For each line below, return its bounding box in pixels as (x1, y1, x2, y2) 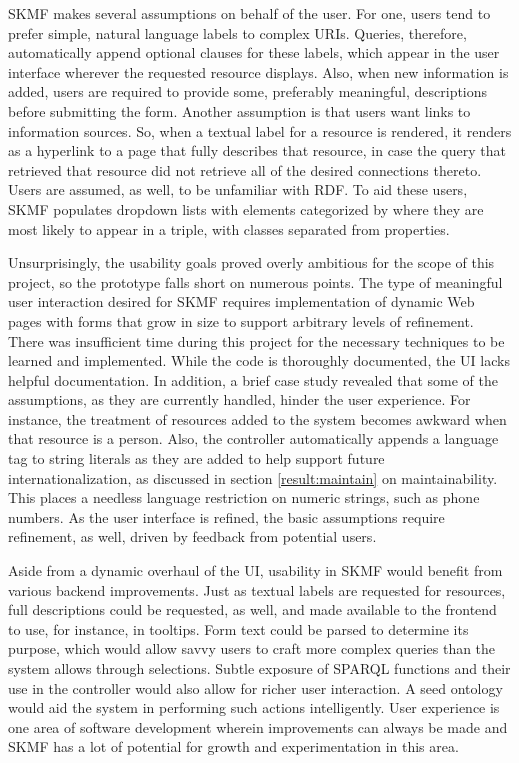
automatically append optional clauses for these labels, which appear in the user (8, 42, 500, 63)
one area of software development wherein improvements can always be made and (8, 716, 508, 737)
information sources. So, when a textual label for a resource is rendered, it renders (8, 120, 512, 141)
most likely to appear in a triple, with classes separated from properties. (8, 218, 450, 239)
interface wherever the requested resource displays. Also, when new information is (8, 61, 509, 82)
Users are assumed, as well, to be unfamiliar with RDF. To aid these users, (8, 179, 468, 200)
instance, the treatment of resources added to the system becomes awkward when (8, 408, 507, 429)
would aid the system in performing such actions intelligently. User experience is (8, 697, 500, 718)
